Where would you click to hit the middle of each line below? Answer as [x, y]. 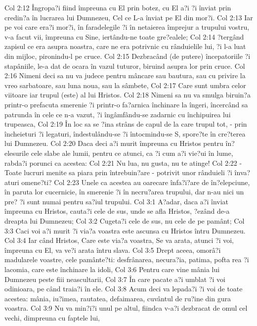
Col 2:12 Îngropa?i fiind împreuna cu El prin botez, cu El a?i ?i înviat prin [118, 7]
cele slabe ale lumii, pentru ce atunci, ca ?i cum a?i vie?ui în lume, [132, 153]
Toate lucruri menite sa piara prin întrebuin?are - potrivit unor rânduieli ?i [118, 172]
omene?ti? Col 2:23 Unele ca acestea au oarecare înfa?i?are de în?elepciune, [136, 182]
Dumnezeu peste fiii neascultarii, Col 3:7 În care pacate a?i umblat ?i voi [115, 279]
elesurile [17, 153]
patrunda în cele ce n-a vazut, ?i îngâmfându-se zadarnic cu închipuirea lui [118, 114]
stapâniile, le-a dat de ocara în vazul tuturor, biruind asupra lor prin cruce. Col [125, 66]
